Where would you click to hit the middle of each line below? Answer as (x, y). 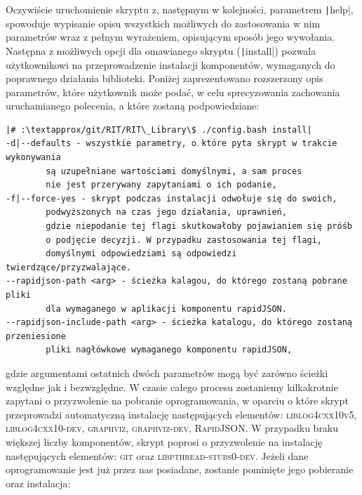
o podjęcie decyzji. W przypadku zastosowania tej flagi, (184, 240)
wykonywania (33, 158)
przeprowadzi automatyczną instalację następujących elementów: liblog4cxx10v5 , (181, 414)
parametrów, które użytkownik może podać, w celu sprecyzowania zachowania (173, 92)
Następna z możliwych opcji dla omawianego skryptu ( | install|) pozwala (161, 50)
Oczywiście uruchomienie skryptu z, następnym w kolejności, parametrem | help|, (180, 9)
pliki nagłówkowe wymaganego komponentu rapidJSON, (169, 350)
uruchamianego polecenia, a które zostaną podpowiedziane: (133, 106)
